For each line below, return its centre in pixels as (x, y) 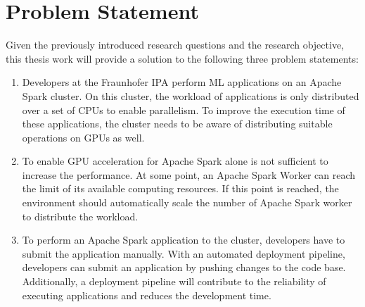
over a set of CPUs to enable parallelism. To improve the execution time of (184, 109)
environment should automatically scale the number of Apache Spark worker (187, 202)
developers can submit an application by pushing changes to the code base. (184, 267)
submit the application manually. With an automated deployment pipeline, (184, 253)
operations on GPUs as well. (83, 137)
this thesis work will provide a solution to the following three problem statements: (182, 58)
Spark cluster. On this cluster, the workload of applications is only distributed (191, 95)
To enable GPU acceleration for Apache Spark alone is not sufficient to (175, 161)
